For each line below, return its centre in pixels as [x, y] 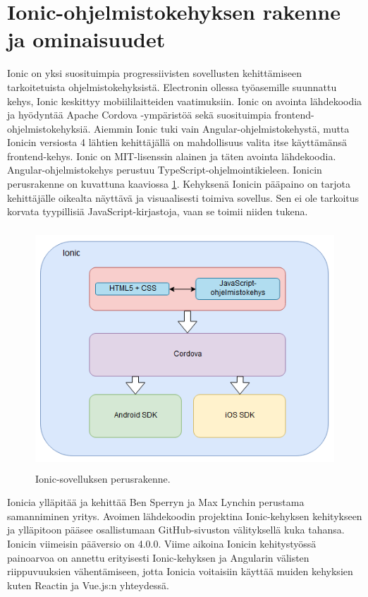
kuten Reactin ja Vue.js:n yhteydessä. [88, 585]
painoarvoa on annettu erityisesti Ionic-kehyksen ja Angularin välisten [158, 557]
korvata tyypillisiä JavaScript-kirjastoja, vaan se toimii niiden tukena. [158, 211]
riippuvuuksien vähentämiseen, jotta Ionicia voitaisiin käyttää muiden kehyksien [180, 571]
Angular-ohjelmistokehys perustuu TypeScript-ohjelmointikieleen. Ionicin [165, 170]
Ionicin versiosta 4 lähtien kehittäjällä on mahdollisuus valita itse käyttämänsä [177, 142]
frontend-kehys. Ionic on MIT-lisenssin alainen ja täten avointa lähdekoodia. [172, 156]
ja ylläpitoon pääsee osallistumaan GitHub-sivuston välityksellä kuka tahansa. [176, 530]
